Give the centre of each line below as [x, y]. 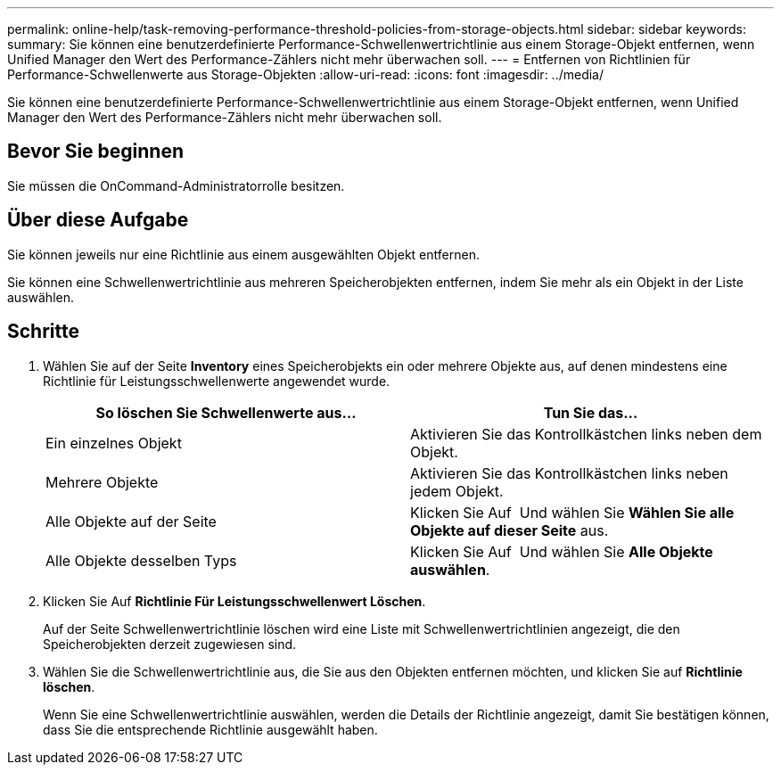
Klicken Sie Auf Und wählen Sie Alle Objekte [562, 551]
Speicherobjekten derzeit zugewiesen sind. [170, 644]
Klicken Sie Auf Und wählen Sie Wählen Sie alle [572, 512]
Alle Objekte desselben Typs [141, 560]
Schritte [43, 332]
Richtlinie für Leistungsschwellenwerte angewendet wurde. [217, 381]
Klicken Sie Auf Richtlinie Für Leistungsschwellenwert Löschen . [234, 601]
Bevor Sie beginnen [96, 152]
